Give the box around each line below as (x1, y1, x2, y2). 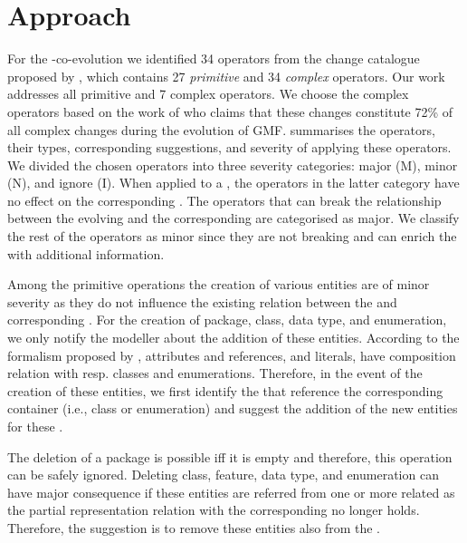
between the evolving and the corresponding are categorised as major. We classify (7, 208, 460, 228)
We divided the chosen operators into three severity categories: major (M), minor (7, 155, 458, 174)
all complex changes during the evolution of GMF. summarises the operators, (7, 120, 435, 139)
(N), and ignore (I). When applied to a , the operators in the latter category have (7, 173, 460, 192)
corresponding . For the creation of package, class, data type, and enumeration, (7, 310, 447, 329)
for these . (7, 417, 63, 435)
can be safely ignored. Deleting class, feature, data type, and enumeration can (7, 465, 439, 484)
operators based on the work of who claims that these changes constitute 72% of (7, 102, 453, 121)
